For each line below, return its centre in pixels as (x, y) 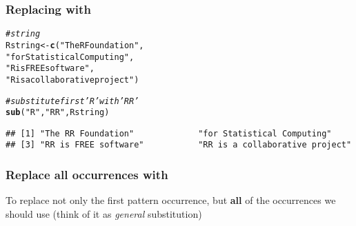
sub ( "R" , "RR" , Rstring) (58, 113)
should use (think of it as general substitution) (104, 213)
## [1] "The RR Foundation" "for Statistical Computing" (169, 133)
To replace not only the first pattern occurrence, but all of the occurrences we (171, 200)
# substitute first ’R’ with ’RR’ (72, 101)
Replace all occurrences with (87, 175)
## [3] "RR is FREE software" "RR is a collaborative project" (179, 145)
